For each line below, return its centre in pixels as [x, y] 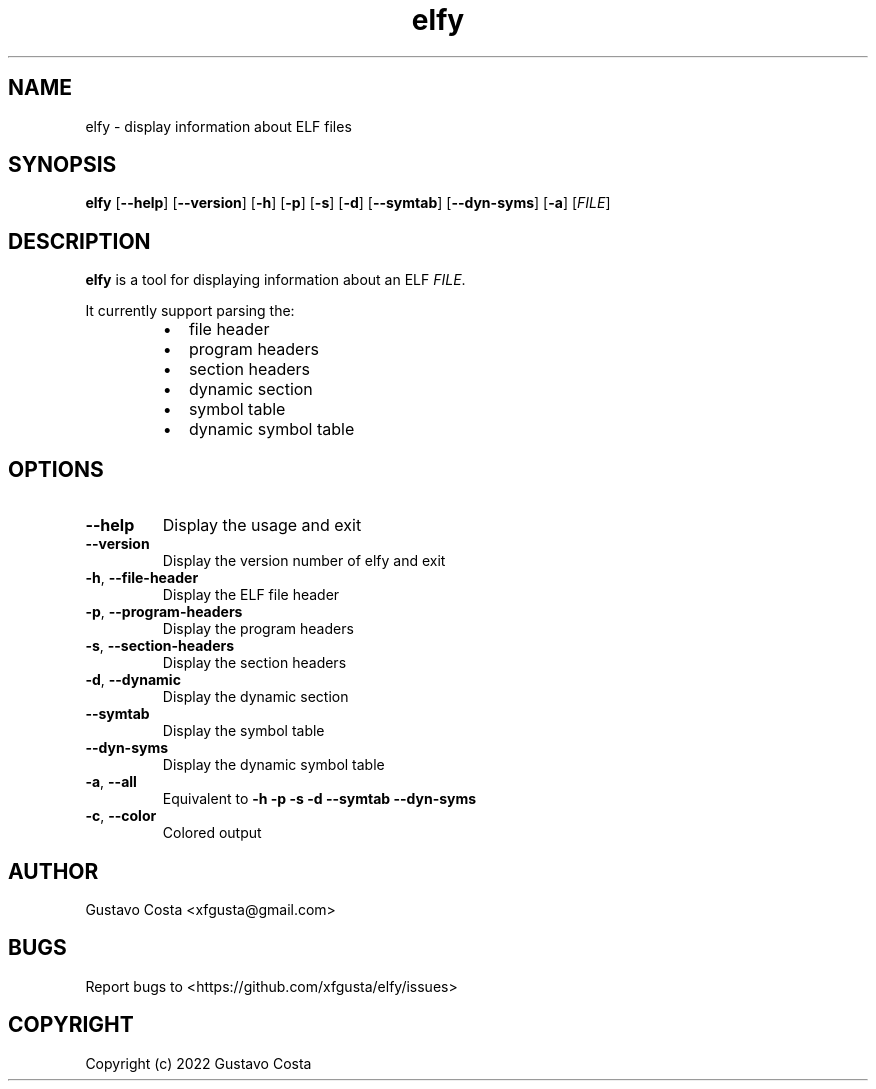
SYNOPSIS [62, 165]
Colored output [212, 833]
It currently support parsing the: [190, 311]
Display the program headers [258, 629]
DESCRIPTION [79, 241]
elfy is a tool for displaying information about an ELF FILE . [275, 280]
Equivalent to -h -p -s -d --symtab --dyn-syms [319, 799]
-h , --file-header [142, 578]
